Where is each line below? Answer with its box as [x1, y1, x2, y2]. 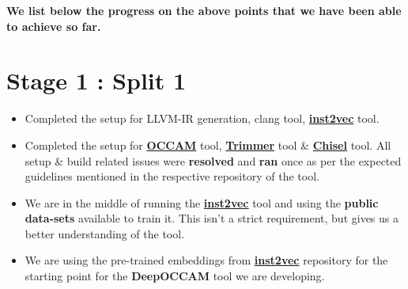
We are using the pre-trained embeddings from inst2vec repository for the [25, 252, 388, 268]
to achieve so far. [6, 17, 101, 34]
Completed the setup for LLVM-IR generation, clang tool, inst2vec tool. [25, 110, 380, 127]
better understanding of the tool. [25, 225, 185, 241]
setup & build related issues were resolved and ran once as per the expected [25, 152, 402, 169]
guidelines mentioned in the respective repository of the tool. [25, 168, 319, 184]
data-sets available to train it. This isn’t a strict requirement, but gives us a [25, 210, 399, 226]
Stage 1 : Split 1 [6, 64, 187, 97]
